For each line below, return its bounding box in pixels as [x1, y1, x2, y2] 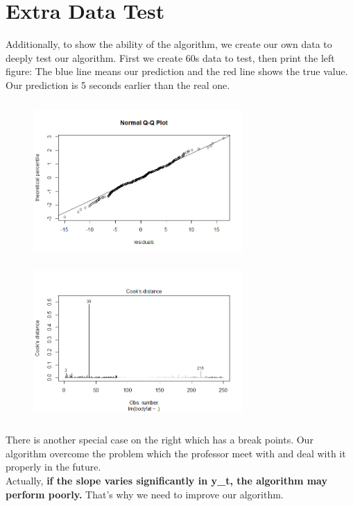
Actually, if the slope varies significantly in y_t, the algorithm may [6, 473, 327, 487]
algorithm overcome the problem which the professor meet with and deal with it [6, 446, 346, 460]
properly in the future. [6, 459, 101, 474]
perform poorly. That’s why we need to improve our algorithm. [6, 487, 284, 501]
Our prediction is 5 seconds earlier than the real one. [6, 77, 230, 92]
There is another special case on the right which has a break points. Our [6, 432, 313, 447]
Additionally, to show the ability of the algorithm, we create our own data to [6, 37, 332, 51]
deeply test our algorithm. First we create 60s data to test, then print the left [6, 50, 335, 65]
